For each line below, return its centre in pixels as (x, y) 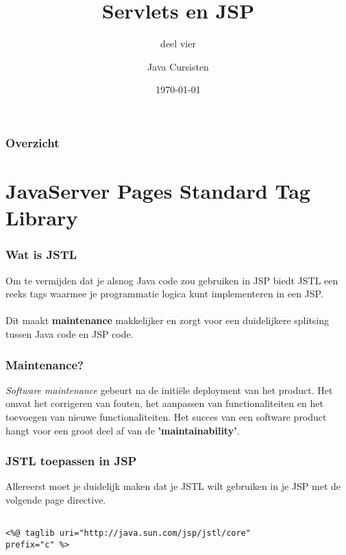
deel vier (178, 44)
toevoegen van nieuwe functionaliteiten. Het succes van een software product (166, 416)
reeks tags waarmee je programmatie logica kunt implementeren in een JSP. (164, 294)
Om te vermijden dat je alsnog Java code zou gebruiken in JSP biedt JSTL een (172, 280)
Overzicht (33, 142)
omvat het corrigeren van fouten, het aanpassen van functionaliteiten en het (164, 403)
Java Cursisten (178, 66)
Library (42, 218)
